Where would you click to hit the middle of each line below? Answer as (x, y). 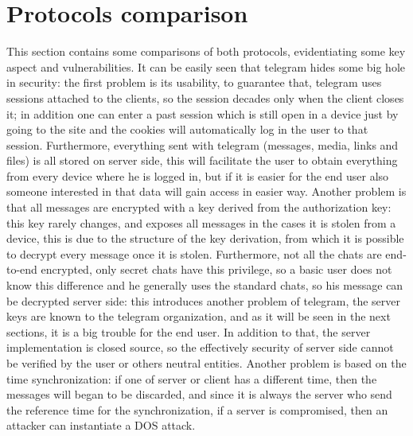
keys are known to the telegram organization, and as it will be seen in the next (199, 316)
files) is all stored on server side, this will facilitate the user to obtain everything (202, 160)
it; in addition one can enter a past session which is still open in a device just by (203, 113)
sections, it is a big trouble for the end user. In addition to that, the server (189, 331)
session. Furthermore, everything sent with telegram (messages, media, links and (203, 144)
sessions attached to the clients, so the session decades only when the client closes (205, 97)
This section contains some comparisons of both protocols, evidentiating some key (206, 51)
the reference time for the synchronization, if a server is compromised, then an (197, 409)
